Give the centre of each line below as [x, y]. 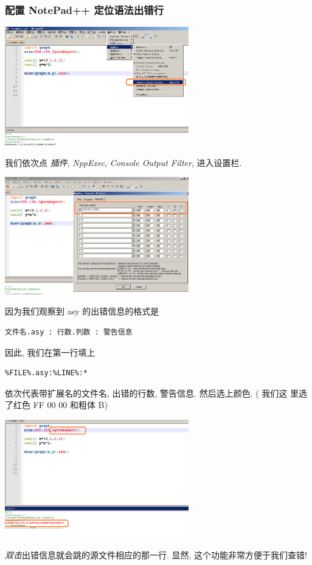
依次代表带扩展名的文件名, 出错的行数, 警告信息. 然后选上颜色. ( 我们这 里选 [156, 393]
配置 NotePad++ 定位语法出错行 [85, 9]
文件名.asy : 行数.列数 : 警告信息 [69, 332]
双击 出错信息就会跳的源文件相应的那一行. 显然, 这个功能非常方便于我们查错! [156, 555]
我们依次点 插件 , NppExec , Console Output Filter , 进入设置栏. [123, 162]
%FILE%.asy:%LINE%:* [47, 373]
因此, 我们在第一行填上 [50, 352]
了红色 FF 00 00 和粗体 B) [56, 405]
